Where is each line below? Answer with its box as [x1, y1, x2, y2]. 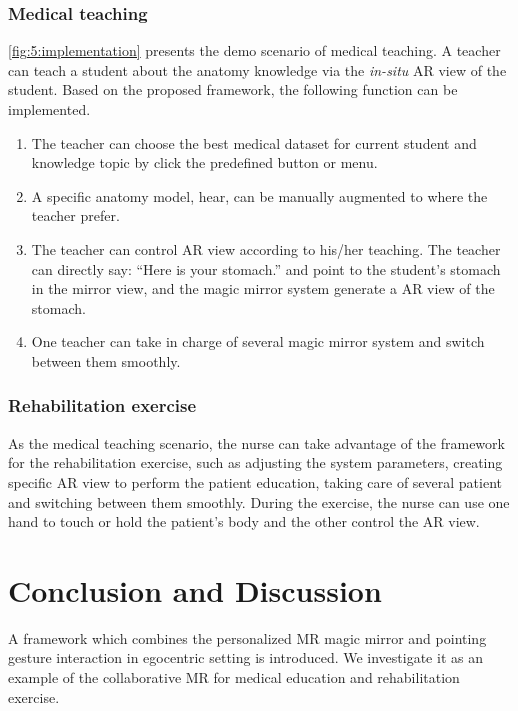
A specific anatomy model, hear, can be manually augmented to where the [31, 185, 488, 206]
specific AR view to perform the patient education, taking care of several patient [8, 471, 502, 492]
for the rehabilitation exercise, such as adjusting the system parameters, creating [8, 452, 503, 473]
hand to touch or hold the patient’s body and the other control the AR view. [8, 511, 480, 532]
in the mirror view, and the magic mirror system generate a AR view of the [31, 278, 495, 299]
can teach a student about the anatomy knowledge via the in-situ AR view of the [8, 59, 507, 80]
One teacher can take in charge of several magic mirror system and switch [31, 331, 485, 352]
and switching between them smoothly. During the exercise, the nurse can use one [8, 491, 510, 512]
